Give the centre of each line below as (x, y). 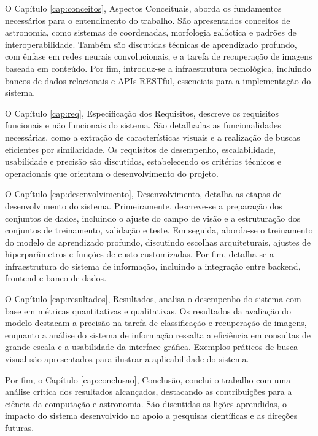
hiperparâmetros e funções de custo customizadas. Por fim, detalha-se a (139, 254)
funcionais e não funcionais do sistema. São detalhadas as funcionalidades (143, 125)
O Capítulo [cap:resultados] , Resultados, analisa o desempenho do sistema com (153, 299)
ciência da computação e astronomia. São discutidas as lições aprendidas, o (146, 403)
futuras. (20, 427)
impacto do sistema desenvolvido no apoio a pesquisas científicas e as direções (151, 415)
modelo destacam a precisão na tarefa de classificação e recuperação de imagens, (156, 323)
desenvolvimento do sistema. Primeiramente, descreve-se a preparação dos (144, 205)
